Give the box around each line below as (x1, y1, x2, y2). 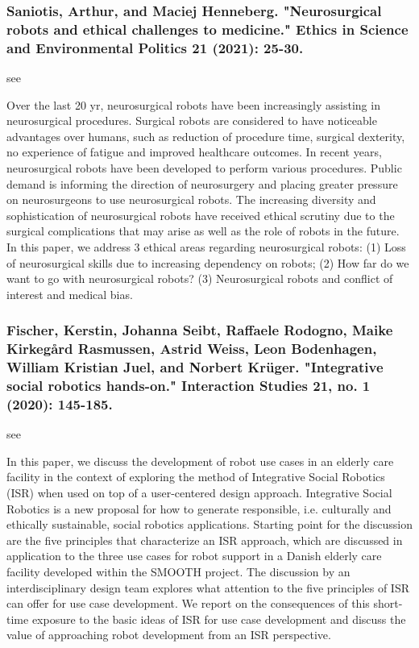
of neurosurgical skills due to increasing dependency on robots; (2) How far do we (6, 254, 409, 271)
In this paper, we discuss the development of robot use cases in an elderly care (6, 452, 394, 469)
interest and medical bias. (6, 285, 133, 302)
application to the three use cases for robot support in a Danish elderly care (6, 547, 382, 564)
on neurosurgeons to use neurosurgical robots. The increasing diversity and (6, 191, 376, 208)
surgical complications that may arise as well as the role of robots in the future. (6, 222, 400, 239)
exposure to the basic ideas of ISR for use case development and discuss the (31, 610, 406, 627)
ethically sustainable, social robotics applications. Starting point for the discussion (6, 516, 413, 533)
